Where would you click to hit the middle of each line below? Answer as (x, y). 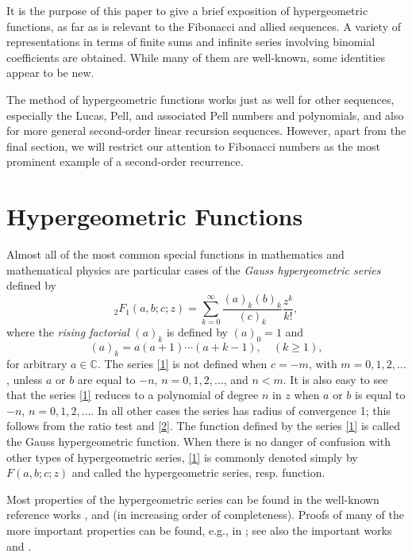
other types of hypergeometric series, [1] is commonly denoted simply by (182, 457)
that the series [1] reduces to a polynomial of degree (133, 395)
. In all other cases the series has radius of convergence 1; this (241, 410)
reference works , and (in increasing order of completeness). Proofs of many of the (205, 515)
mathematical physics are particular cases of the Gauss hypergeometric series (194, 269)
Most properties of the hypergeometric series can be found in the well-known (193, 499)
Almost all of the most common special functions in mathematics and (175, 254)
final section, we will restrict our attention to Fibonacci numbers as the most (193, 146)
